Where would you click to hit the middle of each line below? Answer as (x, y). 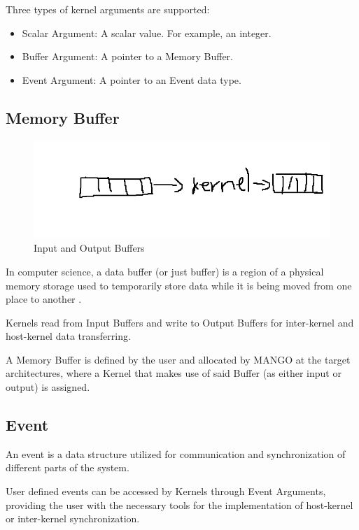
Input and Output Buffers (89, 248)
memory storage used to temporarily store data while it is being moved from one (179, 285)
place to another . (44, 299)
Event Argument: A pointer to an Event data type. (132, 79)
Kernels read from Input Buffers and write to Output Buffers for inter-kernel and (180, 322)
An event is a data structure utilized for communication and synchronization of (176, 453)
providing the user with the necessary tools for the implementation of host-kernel (179, 504)
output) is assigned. (48, 387)
